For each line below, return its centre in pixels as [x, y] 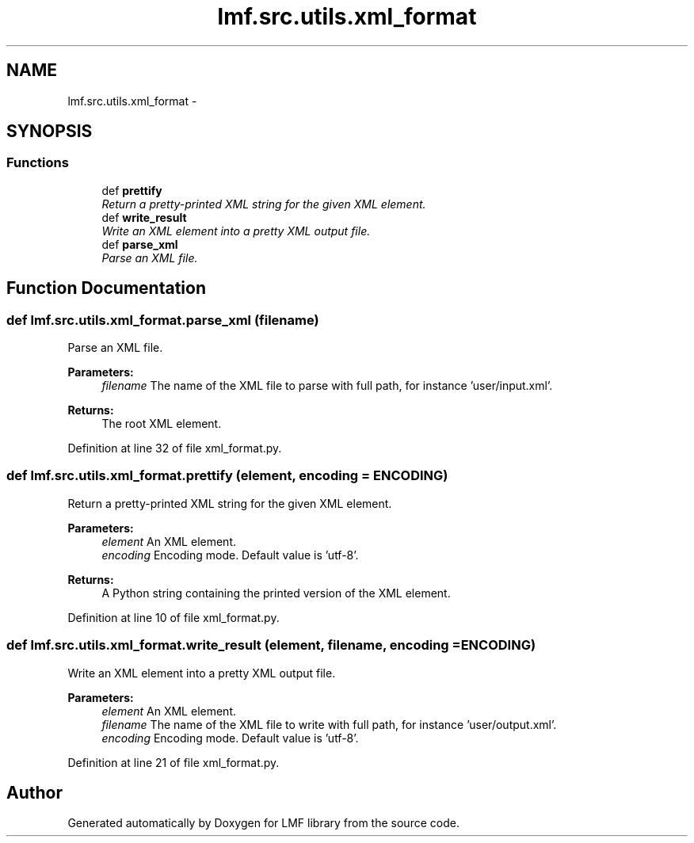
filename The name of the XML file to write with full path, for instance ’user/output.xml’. [329, 724]
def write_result [144, 217]
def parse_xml [140, 244]
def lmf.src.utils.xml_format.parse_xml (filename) [163, 320]
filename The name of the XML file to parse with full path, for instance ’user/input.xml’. [327, 386]
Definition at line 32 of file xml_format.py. [175, 448]
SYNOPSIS [50, 132]
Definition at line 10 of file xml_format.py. [173, 617]
